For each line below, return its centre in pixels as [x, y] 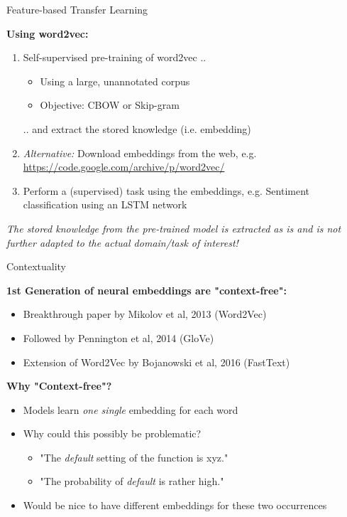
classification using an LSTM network [105, 204]
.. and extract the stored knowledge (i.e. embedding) [137, 128]
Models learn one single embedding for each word [131, 409]
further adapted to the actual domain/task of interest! [122, 242]
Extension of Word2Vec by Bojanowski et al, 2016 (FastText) [156, 362]
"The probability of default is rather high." [132, 481]
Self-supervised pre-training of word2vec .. [115, 57]
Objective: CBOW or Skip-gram [110, 105]
